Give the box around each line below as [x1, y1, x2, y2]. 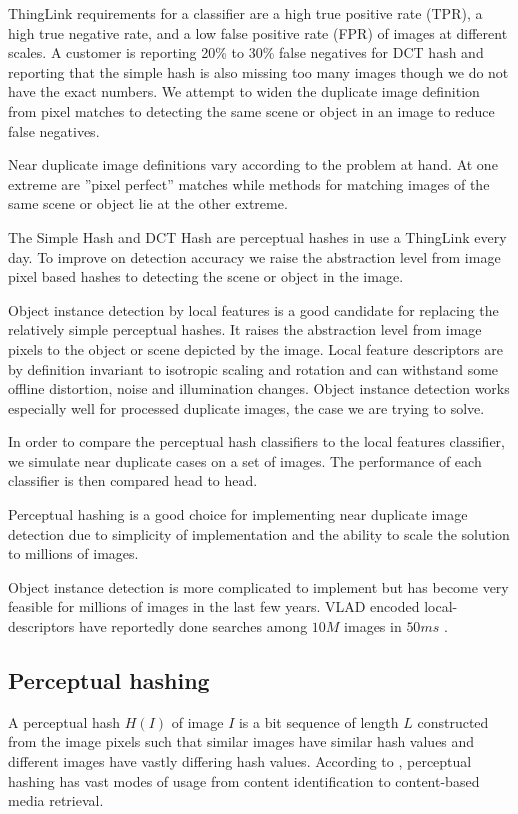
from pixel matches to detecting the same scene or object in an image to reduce [8, 100, 495, 121]
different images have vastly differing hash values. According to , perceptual [8, 751, 472, 772]
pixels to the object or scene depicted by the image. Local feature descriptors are [8, 338, 503, 359]
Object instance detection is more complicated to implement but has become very [8, 576, 509, 597]
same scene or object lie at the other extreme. [8, 193, 288, 214]
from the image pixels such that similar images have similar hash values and [8, 731, 475, 752]
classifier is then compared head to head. [8, 470, 258, 491]
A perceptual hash [8, 711, 121, 732]
